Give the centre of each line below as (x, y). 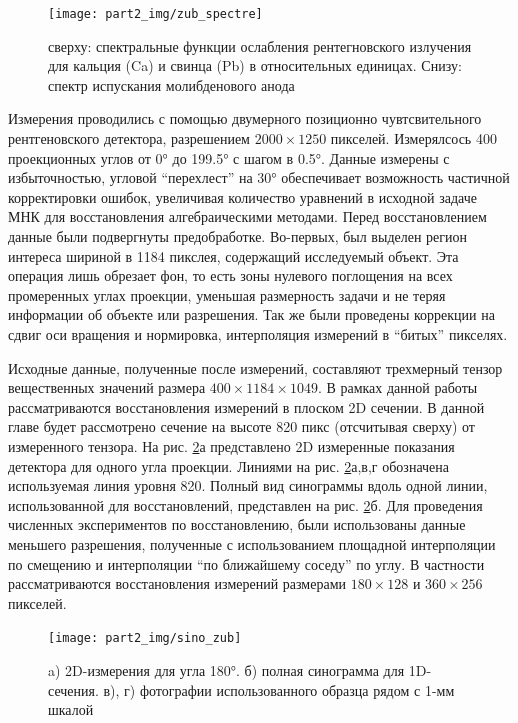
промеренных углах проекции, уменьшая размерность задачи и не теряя (227, 294)
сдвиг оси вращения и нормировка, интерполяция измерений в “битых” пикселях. (258, 333)
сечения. (73, 689)
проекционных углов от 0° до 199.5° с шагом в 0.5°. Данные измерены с (229, 157)
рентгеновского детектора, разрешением (129, 138)
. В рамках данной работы (397, 387)
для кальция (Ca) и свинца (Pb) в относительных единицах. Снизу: (255, 65)
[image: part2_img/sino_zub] (145, 638)
